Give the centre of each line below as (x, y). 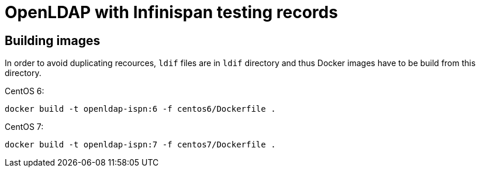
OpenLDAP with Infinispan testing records (171, 12)
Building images (53, 40)
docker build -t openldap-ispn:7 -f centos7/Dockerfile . (140, 145)
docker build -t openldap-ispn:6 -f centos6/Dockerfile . (140, 109)
